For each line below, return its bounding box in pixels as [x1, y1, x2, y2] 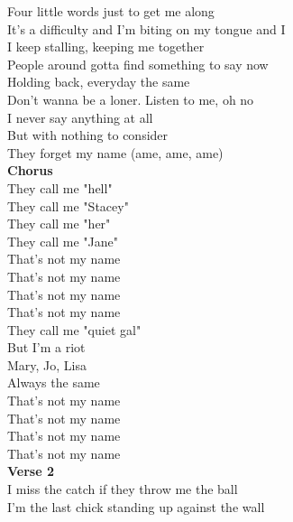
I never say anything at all [7, 107, 153, 126]
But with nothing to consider [7, 126, 169, 144]
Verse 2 [7, 461, 54, 480]
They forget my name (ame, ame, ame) [7, 143, 224, 162]
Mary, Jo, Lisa [7, 355, 87, 374]
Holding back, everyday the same [7, 72, 190, 91]
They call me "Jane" [7, 231, 119, 250]
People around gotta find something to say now [7, 54, 269, 73]
